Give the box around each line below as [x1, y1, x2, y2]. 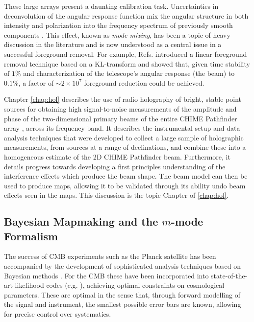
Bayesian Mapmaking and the [4, 214, 158, 229]
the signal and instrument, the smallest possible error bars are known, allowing [4, 299, 241, 309]
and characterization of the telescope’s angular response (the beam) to [23, 68, 235, 78]
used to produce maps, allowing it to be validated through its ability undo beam [4, 180, 246, 190]
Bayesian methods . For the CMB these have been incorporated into [4, 270, 209, 280]
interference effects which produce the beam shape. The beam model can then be [4, 171, 248, 181]
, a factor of [18, 77, 54, 88]
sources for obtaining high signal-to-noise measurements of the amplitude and [4, 103, 237, 114]
